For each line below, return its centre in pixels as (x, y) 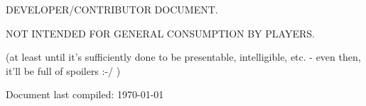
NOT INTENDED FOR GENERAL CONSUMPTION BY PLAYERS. (160, 33)
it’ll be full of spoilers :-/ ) (63, 70)
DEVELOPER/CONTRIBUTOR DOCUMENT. (112, 9)
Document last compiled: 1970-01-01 (85, 94)
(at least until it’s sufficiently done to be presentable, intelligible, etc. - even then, (183, 57)
